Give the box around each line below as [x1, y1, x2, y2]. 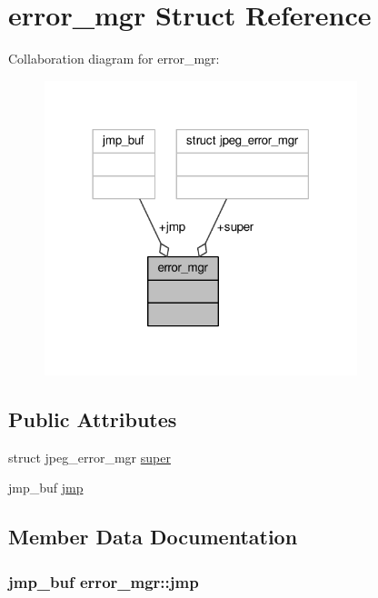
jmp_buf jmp [8, 478, 84, 497]
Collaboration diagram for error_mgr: [8, 49, 220, 68]
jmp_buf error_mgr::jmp [8, 570, 199, 593]
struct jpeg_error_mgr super [8, 447, 171, 466]
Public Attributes [8, 404, 177, 433]
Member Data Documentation [8, 523, 298, 551]
